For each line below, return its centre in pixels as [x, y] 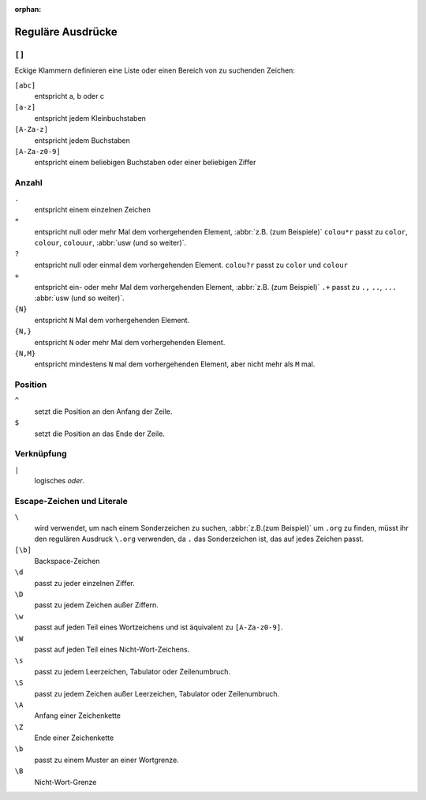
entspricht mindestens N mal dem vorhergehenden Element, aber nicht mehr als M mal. [175, 364]
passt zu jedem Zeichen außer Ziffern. [97, 605]
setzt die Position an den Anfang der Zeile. [103, 411]
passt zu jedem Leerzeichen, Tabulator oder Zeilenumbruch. [133, 671]
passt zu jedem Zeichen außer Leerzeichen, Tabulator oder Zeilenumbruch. [157, 693]
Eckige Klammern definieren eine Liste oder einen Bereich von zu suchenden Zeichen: [155, 70]
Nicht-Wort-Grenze [65, 782]
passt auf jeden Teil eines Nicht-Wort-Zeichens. [112, 649]
